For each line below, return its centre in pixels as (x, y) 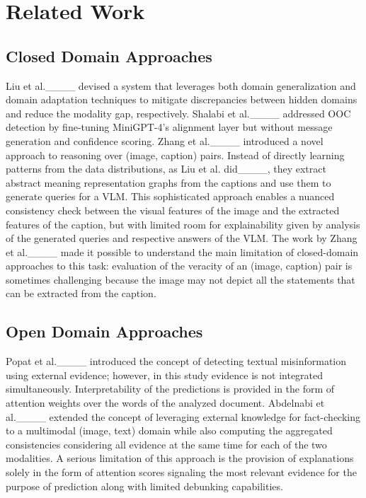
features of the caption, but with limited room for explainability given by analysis (183, 224)
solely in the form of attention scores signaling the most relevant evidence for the (181, 472)
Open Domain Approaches (104, 331)
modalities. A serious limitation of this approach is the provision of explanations (180, 458)
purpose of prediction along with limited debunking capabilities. (144, 486)
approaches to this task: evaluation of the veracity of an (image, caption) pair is (179, 266)
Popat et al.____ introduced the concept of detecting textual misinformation (176, 361)
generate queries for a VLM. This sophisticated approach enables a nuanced (170, 196)
